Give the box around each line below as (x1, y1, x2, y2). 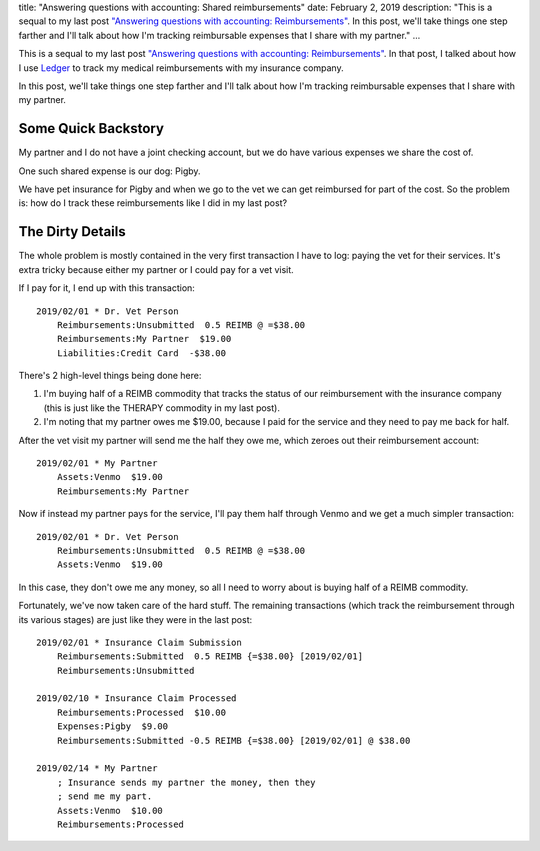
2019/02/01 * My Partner (36, 458, 158, 469)
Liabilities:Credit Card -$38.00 (56, 347, 227, 359)
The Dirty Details (18, 223, 126, 240)
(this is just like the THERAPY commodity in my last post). (43, 401, 280, 414)
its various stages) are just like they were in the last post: (18, 613, 253, 625)
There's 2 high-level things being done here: (18, 370, 202, 382)
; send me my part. (56, 791, 153, 802)
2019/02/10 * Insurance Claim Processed (36, 693, 237, 704)
